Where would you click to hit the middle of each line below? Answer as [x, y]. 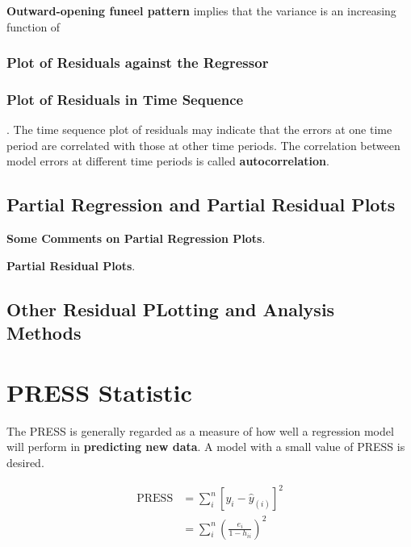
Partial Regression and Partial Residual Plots [201, 205]
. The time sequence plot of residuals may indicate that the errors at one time [199, 129]
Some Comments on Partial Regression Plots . [136, 238]
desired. [25, 462]
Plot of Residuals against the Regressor [138, 63]
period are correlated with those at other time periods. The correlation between [203, 145]
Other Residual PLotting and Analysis [171, 309]
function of [34, 26]
